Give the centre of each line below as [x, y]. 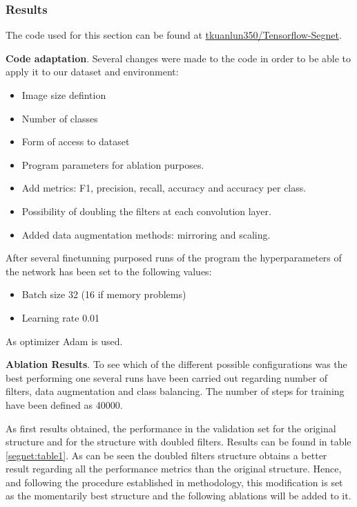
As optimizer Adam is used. [64, 341]
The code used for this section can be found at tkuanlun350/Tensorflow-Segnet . [174, 35]
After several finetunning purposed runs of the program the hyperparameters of [174, 258]
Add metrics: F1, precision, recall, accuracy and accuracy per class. [164, 188]
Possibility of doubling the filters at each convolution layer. [146, 211]
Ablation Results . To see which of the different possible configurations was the [176, 364]
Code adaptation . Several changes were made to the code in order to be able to [178, 58]
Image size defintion [64, 95]
